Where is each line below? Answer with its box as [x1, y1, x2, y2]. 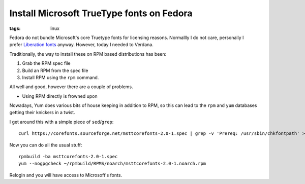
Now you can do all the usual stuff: [9, 142, 82, 148]
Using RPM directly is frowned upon [22, 93, 98, 99]
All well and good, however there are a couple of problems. [9, 84, 133, 90]
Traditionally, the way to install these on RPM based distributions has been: [9, 51, 167, 57]
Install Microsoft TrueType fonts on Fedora [9, 8, 193, 19]
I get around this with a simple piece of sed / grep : [9, 119, 114, 125]
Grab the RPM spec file [22, 60, 71, 66]
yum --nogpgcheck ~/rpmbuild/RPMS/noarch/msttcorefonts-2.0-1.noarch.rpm [18, 161, 206, 167]
